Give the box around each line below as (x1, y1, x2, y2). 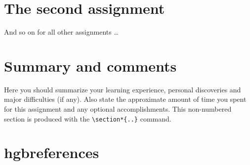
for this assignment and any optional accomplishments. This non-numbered (4, 104, 232, 114)
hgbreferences (4, 142, 99, 163)
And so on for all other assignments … (4, 27, 119, 37)
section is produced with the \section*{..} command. (4, 113, 171, 124)
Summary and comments (4, 55, 177, 76)
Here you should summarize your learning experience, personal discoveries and (4, 84, 241, 94)
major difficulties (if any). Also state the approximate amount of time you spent (4, 94, 247, 104)
